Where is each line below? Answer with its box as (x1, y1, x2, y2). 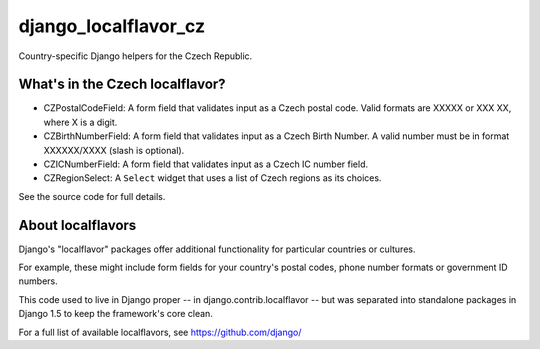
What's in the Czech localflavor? (18, 76, 226, 93)
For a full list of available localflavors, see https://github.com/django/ (18, 326, 302, 338)
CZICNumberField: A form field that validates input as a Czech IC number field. (43, 158, 369, 170)
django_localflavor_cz (18, 15, 206, 37)
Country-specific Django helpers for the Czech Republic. (18, 50, 253, 62)
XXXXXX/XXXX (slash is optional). (43, 144, 185, 156)
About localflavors (18, 216, 137, 234)
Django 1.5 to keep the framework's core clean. (18, 308, 214, 320)
